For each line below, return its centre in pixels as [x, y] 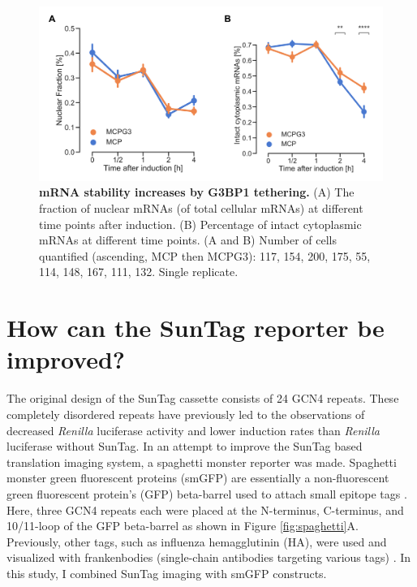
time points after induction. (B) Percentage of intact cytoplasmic [200, 224]
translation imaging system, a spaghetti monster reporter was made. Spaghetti [202, 462]
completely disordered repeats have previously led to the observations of [186, 414]
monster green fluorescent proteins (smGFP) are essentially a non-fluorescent [198, 478]
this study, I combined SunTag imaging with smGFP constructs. [167, 573]
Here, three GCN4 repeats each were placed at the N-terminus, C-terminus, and [205, 509]
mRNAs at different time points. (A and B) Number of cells [188, 240]
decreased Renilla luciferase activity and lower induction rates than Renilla [193, 430]
